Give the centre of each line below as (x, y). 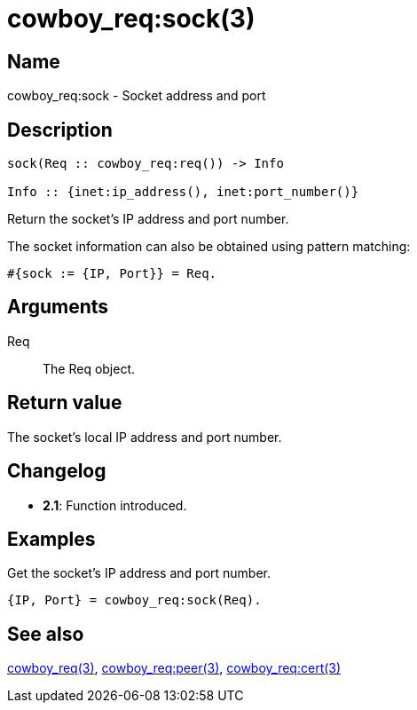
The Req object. (89, 368)
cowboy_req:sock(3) (131, 19)
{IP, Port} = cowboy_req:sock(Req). (134, 600)
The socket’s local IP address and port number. (145, 437)
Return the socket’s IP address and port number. (148, 219)
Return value (65, 403)
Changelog (57, 471)
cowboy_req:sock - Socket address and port (137, 96)
